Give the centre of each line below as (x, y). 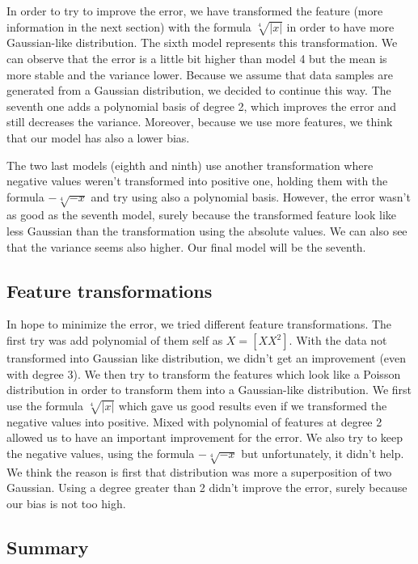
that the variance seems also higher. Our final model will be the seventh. (186, 246)
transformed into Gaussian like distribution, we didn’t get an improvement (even (207, 358)
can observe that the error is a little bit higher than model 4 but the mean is (197, 58)
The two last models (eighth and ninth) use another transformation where (190, 165)
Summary (48, 547)
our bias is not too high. (66, 503)
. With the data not (338, 340)
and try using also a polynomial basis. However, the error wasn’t (251, 196)
